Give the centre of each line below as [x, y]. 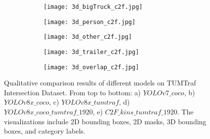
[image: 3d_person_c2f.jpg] [90, 22]
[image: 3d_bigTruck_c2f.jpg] [93, 7]
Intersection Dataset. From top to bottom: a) [72, 92]
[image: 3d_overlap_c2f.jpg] [91, 67]
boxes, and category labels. [45, 131]
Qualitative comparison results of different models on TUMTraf [100, 83]
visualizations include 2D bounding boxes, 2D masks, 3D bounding [105, 121]
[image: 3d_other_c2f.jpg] [88, 37]
